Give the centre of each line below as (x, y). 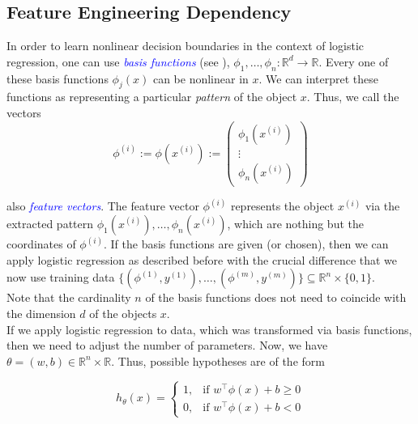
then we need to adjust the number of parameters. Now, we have (167, 345)
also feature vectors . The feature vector (103, 206)
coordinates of (41, 244)
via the (382, 206)
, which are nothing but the (295, 223)
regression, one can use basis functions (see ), (118, 61)
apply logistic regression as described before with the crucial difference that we (202, 259)
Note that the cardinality (69, 297)
